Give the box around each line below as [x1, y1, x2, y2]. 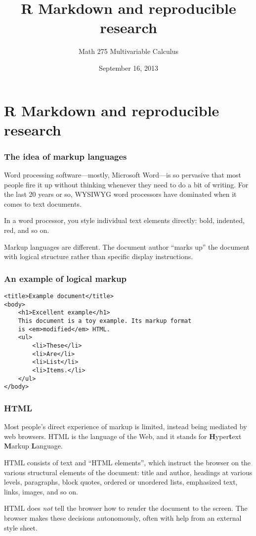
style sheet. [4, 522, 38, 533]
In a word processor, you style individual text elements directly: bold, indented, [4, 215, 245, 225]
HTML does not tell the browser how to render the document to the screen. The [4, 503, 248, 513]
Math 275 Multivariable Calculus [79, 46, 178, 56]
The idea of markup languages [4, 150, 127, 162]
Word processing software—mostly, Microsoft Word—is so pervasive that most [4, 170, 242, 180]
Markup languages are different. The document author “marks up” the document [4, 241, 250, 252]
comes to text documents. [4, 198, 82, 209]
